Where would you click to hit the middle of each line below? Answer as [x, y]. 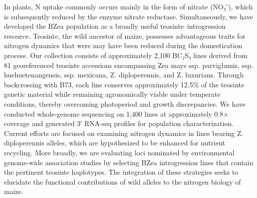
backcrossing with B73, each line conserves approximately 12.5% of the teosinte [124, 84]
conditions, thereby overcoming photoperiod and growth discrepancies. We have [125, 103]
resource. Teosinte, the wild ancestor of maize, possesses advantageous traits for [125, 35]
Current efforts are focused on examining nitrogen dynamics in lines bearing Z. [124, 133]
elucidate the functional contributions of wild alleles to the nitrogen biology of [123, 181]
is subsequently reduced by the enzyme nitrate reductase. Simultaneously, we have [129, 16]
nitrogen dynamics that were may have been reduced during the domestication [123, 45]
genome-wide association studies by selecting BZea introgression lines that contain [129, 162]
